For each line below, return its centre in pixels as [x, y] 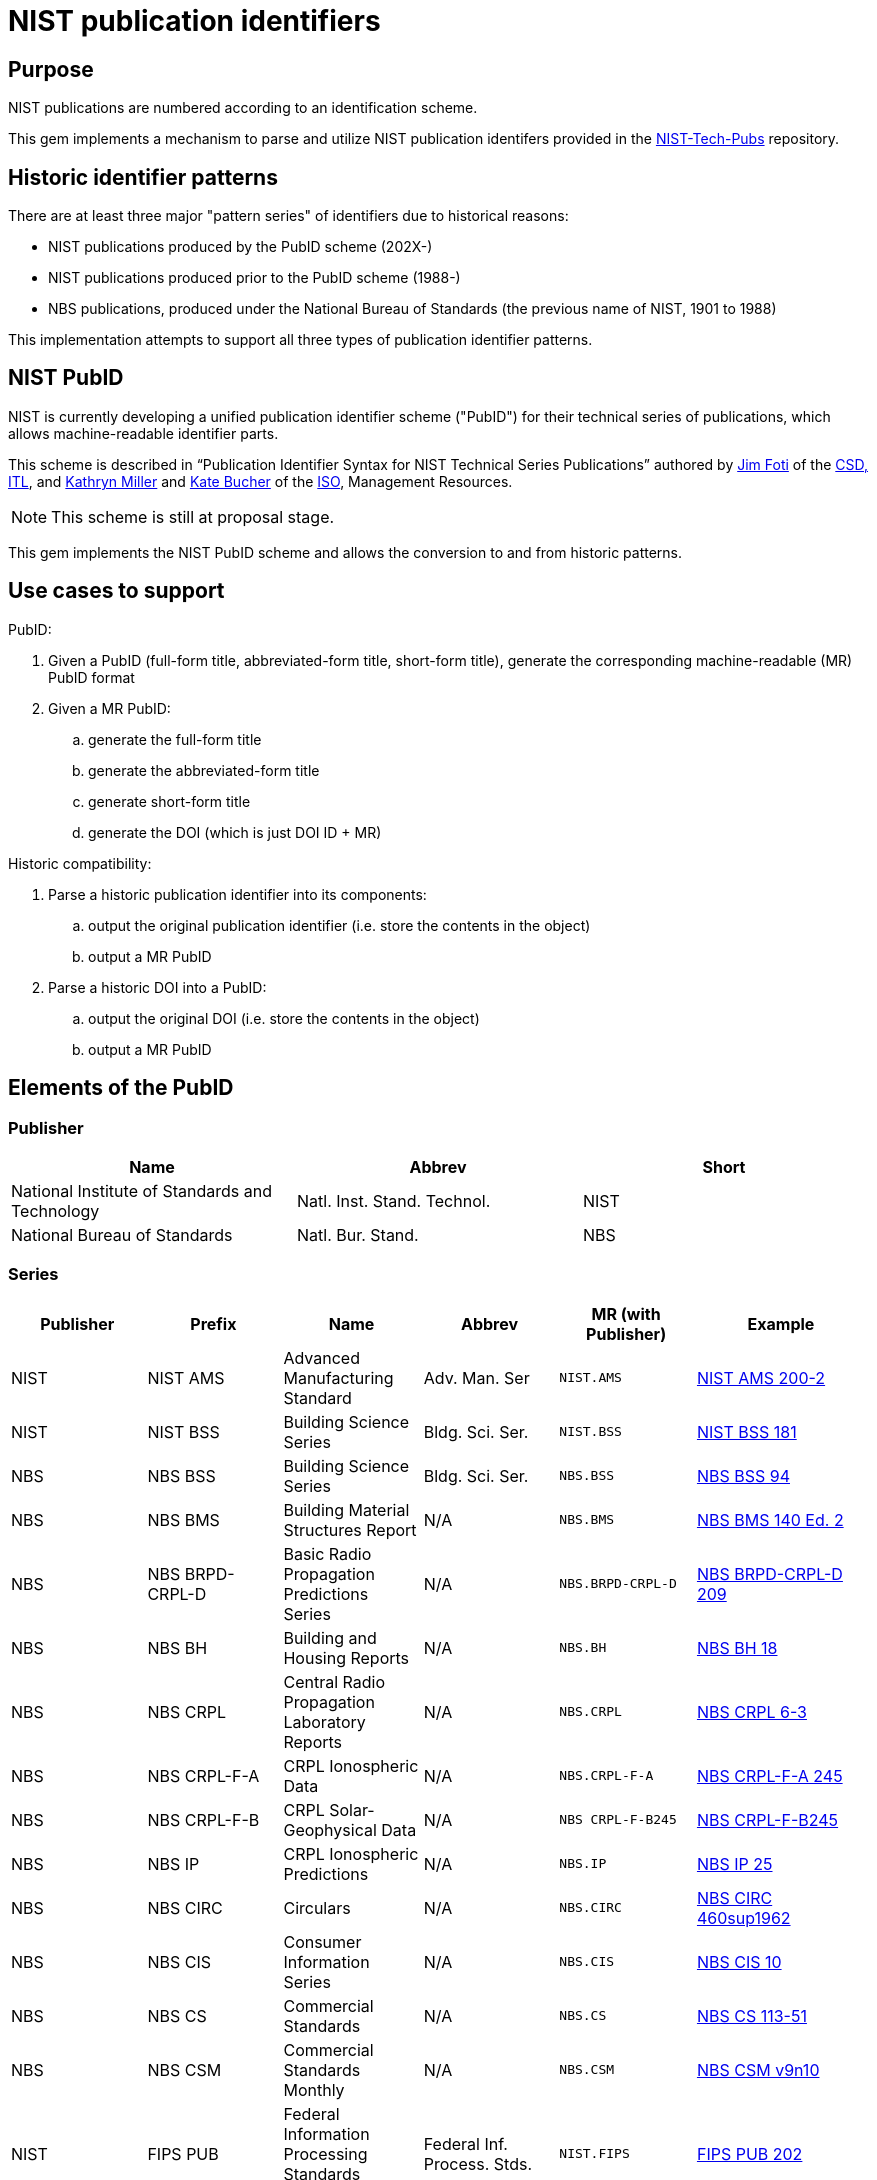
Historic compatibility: [80, 863]
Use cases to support [116, 591]
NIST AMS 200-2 [761, 1377]
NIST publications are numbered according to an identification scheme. [243, 108]
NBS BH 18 [737, 1647]
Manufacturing [338, 1377]
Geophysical [330, 1829]
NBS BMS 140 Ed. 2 [770, 1519]
